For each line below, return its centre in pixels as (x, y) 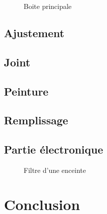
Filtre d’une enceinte (55, 170)
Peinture (26, 91)
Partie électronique (54, 149)
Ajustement (34, 32)
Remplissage (36, 120)
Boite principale (48, 6)
